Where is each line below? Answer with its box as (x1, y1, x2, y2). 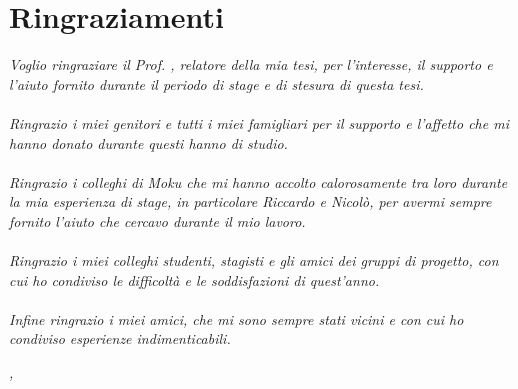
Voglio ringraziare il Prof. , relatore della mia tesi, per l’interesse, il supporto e (9, 54, 493, 75)
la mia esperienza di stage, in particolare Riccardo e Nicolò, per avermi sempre (9, 191, 492, 212)
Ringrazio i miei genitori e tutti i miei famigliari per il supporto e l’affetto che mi (9, 112, 509, 133)
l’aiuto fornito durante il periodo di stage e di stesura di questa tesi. (9, 73, 424, 94)
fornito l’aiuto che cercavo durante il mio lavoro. (9, 210, 306, 231)
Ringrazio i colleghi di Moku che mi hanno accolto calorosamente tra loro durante (9, 171, 508, 192)
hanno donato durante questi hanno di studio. (9, 132, 288, 153)
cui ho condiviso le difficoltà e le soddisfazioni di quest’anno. (9, 269, 380, 290)
